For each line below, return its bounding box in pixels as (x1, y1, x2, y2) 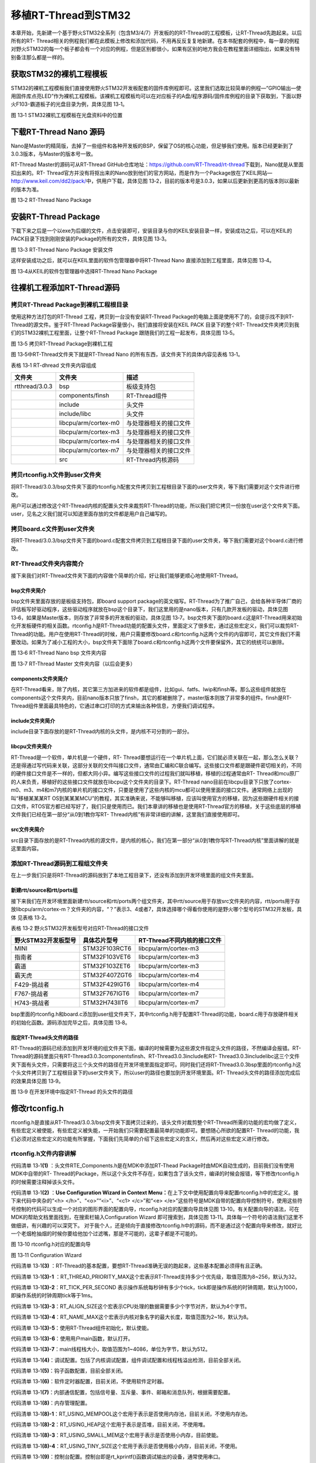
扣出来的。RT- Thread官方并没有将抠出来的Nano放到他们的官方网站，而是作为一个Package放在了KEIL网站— (11, 169, 273, 176)
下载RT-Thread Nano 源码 (11, 126, 105, 137)
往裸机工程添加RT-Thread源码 (11, 283, 120, 293)
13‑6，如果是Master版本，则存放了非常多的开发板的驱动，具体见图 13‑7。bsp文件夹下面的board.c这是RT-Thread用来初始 (11, 614, 303, 621)
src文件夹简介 (11, 826, 45, 833)
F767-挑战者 (14, 990, 49, 998)
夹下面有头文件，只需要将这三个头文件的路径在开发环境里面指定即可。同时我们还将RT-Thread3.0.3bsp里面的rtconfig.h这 (11, 1061, 301, 1068)
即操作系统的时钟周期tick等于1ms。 (11, 1292, 96, 1299)
